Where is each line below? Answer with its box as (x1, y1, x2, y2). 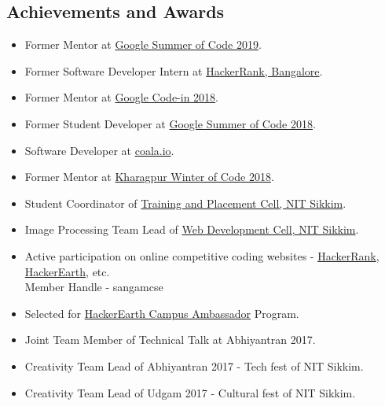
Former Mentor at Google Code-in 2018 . (24, 89, 219, 105)
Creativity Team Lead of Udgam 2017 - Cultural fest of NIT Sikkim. (24, 384, 356, 400)
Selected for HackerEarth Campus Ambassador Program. (24, 304, 299, 321)
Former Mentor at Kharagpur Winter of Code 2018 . (24, 168, 274, 185)
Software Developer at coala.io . (24, 142, 174, 158)
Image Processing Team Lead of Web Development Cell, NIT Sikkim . (24, 221, 359, 238)
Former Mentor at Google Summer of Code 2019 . (24, 36, 262, 53)
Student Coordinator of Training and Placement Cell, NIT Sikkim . (24, 194, 346, 211)
